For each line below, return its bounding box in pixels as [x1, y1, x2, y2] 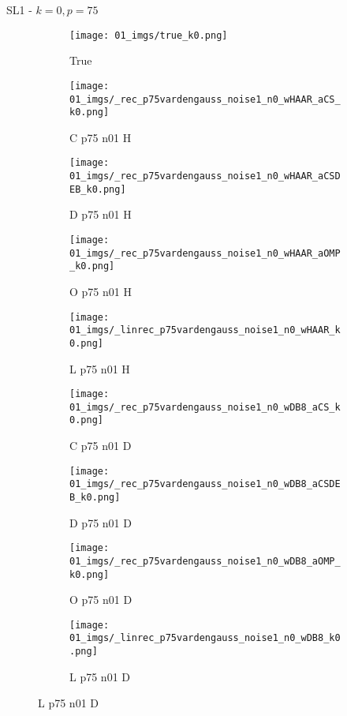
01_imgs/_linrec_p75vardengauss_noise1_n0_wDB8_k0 [69, 632, 341, 644]
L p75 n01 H [69, 360, 130, 377]
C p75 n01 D [69, 437, 132, 454]
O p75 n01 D [69, 591, 132, 608]
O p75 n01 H [69, 283, 132, 299]
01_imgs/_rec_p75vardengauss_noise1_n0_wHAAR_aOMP [69, 247, 341, 259]
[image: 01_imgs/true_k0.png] [69, 29, 228, 41]
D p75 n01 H [69, 206, 132, 223]
